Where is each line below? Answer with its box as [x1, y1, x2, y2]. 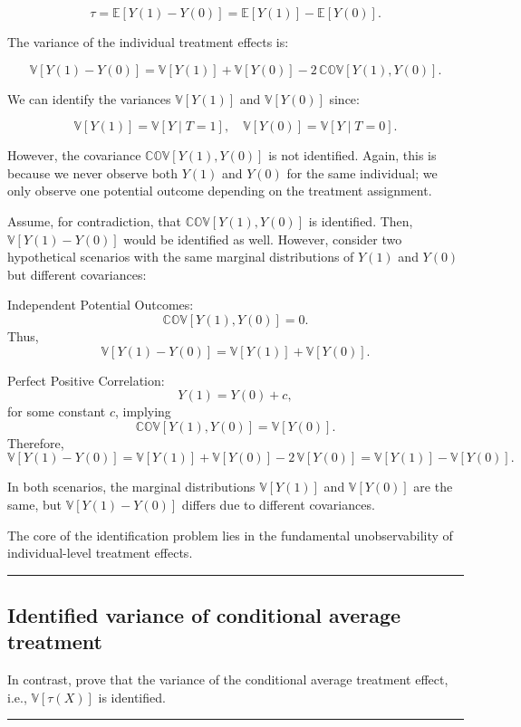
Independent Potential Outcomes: [7, 295, 194, 314]
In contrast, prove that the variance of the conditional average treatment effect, [7, 670, 449, 689]
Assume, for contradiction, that [7, 211, 181, 230]
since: [329, 89, 360, 108]
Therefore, [7, 433, 64, 452]
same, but [7, 494, 62, 513]
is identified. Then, [308, 211, 413, 230]
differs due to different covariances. [181, 494, 375, 513]
